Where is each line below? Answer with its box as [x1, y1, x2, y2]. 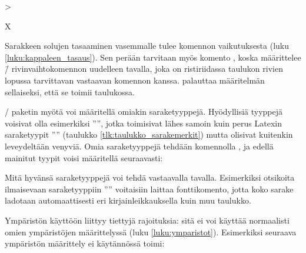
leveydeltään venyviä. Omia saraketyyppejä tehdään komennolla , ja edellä [5, 139, 274, 152]
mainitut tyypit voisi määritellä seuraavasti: [5, 151, 163, 164]
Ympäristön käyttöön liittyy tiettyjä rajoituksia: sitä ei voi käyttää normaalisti [5, 214, 290, 226]
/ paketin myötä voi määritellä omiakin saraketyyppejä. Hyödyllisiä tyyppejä [5, 105, 282, 118]
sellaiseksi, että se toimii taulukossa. [5, 85, 135, 98]
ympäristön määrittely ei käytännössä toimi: [5, 237, 165, 249]
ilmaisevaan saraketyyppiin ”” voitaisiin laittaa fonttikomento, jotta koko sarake [5, 182, 294, 195]
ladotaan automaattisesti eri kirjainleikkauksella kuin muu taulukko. [5, 194, 251, 207]
